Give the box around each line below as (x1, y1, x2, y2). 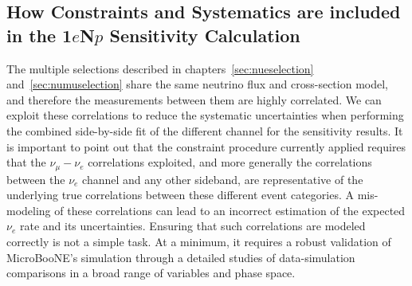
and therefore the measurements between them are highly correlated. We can (6, 91, 382, 108)
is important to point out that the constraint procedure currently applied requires (6, 138, 406, 155)
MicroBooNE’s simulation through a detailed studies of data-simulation (6, 249, 355, 265)
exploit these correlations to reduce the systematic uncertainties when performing (6, 107, 404, 123)
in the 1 (6, 22, 73, 47)
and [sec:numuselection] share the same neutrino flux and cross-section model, (6, 76, 388, 92)
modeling (6, 202, 51, 218)
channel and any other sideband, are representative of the (82, 170, 363, 187)
